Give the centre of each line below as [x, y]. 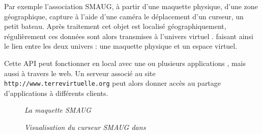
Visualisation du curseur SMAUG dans [85, 127]
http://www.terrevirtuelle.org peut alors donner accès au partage [113, 83]
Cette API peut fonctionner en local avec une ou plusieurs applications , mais [125, 63]
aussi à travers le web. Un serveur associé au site [80, 73]
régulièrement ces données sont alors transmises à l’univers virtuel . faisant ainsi [129, 36]
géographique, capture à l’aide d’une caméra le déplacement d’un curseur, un [124, 16]
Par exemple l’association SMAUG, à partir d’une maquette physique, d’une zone [131, 6]
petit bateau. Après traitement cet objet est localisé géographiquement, [115, 26]
